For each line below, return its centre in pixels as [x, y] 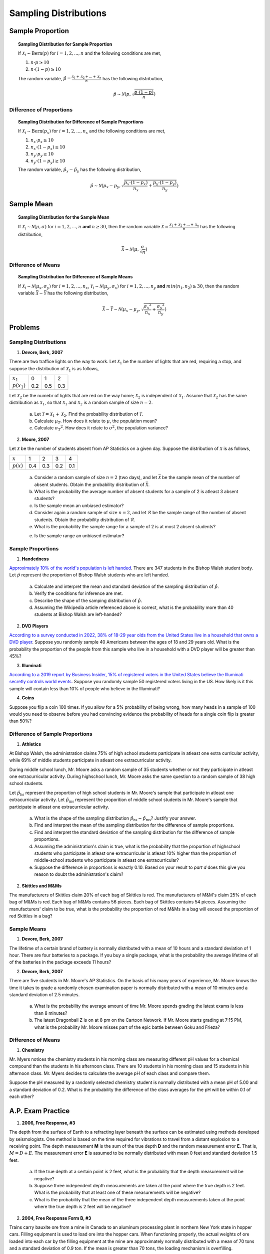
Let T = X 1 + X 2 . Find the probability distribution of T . [89, 415]
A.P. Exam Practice [39, 1111]
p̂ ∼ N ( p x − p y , [105, 186]
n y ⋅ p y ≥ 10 [42, 154]
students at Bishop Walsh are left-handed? [78, 614]
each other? [22, 1096]
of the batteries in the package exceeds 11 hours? [60, 962]
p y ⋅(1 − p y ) [165, 183]
